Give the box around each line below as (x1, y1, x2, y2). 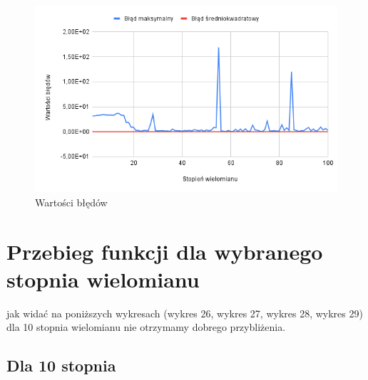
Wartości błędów (35, 194, 108, 209)
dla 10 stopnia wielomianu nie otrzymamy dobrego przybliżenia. (6, 320, 286, 334)
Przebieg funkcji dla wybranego (6, 236, 323, 265)
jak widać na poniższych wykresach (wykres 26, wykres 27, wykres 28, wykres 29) (6, 305, 363, 320)
